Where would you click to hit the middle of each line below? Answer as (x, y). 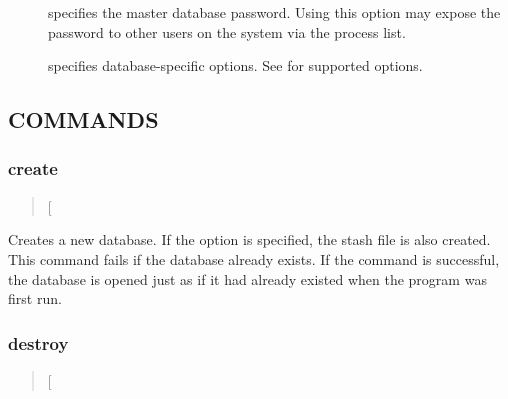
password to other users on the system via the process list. (227, 31)
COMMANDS (83, 119)
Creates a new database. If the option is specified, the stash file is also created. (249, 239)
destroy (38, 342)
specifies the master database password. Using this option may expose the (274, 12)
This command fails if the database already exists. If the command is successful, (254, 258)
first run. (35, 298)
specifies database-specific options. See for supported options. (235, 65)
